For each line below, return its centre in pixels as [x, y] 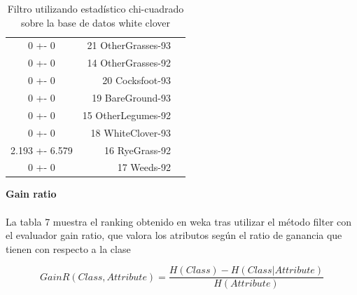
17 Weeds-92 [144, 167]
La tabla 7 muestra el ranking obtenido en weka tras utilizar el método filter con [179, 221]
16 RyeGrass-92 [138, 150]
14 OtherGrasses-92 [129, 63]
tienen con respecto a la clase [68, 248]
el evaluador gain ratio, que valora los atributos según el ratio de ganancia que [174, 235]
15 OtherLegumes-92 [126, 115]
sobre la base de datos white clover [95, 22]
